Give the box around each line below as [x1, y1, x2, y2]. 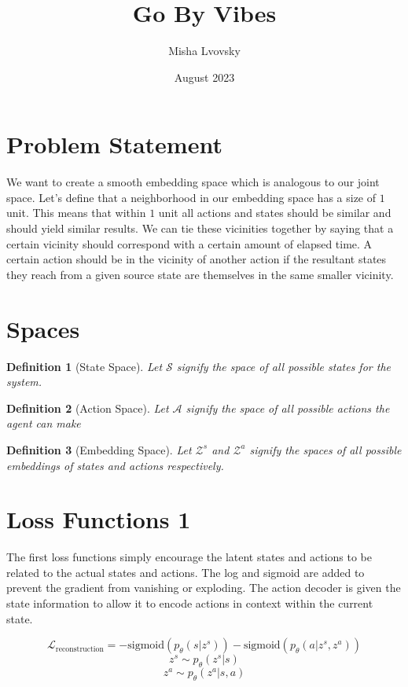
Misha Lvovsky [168, 42, 241, 59]
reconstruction [55, 645, 104, 653]
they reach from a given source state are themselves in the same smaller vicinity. [6, 266, 394, 282]
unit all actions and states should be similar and [158, 204, 391, 221]
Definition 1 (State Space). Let [6, 358, 163, 374]
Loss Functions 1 [6, 503, 191, 535]
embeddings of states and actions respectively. [6, 457, 224, 473]
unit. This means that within [6, 204, 146, 221]
